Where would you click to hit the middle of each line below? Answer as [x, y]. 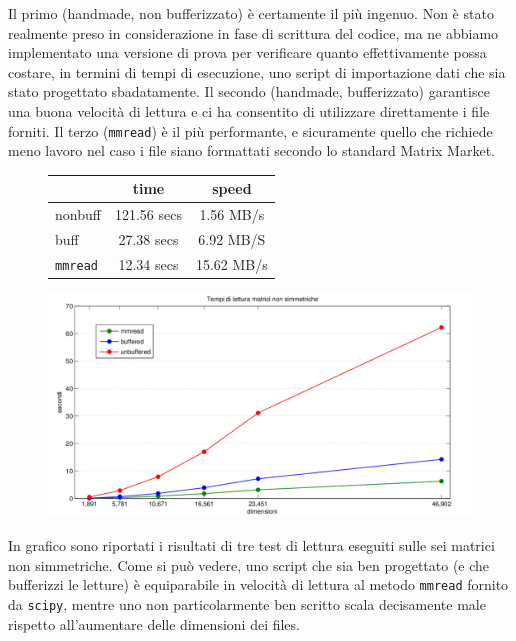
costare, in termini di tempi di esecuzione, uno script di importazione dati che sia [257, 71]
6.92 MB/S [232, 239]
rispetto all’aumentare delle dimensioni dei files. [154, 623]
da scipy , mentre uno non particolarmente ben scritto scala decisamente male [247, 603]
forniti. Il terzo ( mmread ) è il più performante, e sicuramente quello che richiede [250, 130]
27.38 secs [148, 239]
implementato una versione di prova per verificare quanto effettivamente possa [247, 52]
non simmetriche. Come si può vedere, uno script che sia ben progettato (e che [249, 564]
